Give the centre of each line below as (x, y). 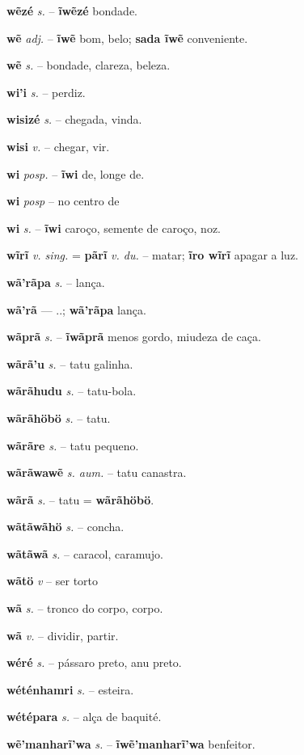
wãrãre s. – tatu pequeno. (73, 445)
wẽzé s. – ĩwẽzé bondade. (72, 11)
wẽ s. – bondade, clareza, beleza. (89, 65)
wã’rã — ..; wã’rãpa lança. (76, 309)
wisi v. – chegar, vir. (58, 146)
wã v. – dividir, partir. (63, 635)
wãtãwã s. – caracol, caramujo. (85, 553)
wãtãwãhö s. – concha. (65, 527)
